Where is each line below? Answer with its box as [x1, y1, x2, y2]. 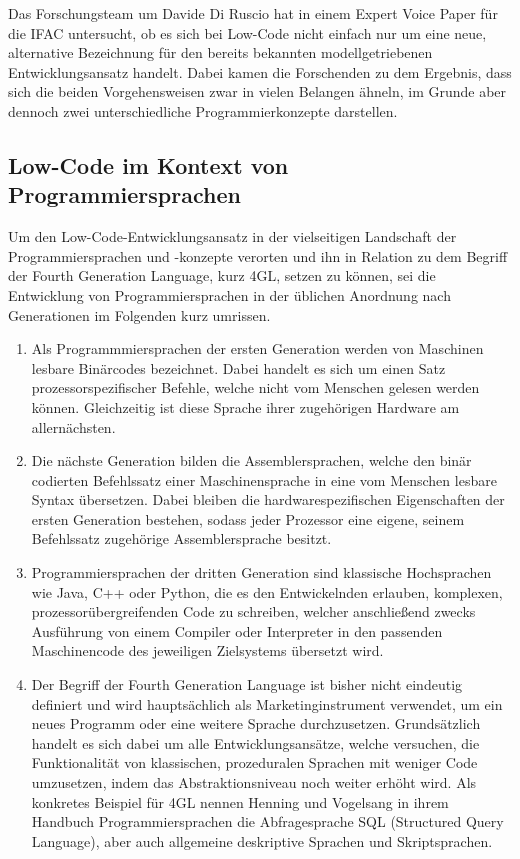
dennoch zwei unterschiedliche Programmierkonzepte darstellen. [8, 100, 398, 121]
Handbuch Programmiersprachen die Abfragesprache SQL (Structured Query [31, 811, 504, 832]
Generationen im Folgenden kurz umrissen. [8, 304, 271, 325]
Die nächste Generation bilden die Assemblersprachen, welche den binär [31, 450, 472, 471]
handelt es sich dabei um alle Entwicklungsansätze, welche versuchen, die [31, 732, 480, 753]
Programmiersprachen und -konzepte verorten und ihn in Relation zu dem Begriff [8, 245, 508, 266]
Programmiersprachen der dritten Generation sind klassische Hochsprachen [31, 562, 492, 583]
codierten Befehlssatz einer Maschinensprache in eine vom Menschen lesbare [31, 469, 497, 490]
